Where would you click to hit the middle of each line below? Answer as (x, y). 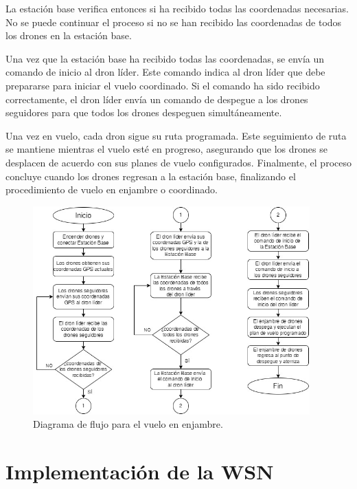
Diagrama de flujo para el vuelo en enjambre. (128, 424)
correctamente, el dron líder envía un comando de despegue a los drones (157, 99)
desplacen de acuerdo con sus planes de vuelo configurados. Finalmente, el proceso (178, 162)
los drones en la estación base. (69, 35)
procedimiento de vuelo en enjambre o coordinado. (112, 189)
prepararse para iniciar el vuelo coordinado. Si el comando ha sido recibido (163, 85)
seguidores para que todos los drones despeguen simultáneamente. (144, 112)
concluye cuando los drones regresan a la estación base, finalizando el (151, 176)
